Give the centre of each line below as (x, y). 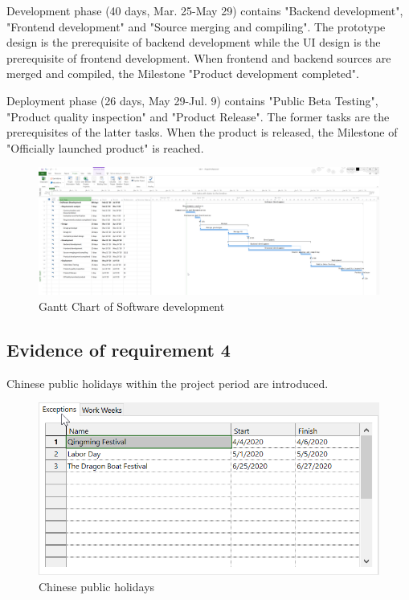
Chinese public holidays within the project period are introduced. (168, 383)
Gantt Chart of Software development (132, 306)
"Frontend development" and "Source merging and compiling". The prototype (196, 26)
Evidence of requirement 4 (119, 349)
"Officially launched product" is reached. (105, 147)
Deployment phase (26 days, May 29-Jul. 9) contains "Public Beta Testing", (192, 100)
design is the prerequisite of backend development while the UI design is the (194, 42)
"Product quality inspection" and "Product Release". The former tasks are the (198, 116)
